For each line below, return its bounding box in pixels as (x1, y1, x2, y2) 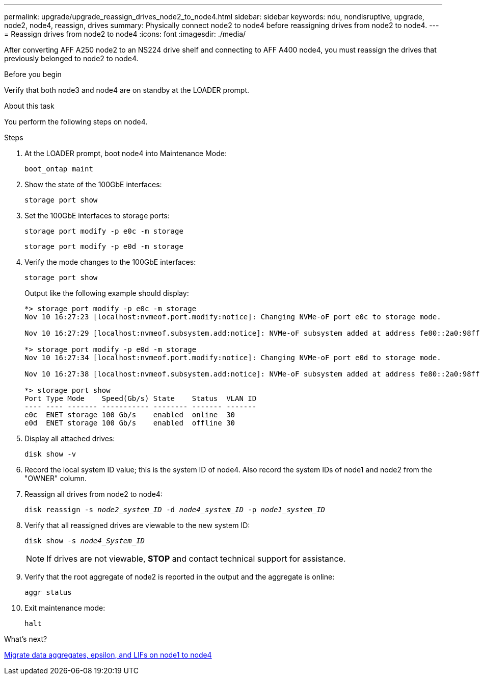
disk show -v (24, 450, 76, 458)
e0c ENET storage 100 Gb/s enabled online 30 (24, 411, 235, 419)
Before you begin (4, 70, 62, 79)
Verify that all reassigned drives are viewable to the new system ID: (24, 521, 250, 530)
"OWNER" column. (24, 474, 87, 483)
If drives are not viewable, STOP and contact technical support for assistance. (46, 554, 346, 564)
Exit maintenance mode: (24, 603, 105, 612)
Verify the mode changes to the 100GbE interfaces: (24, 258, 196, 266)
